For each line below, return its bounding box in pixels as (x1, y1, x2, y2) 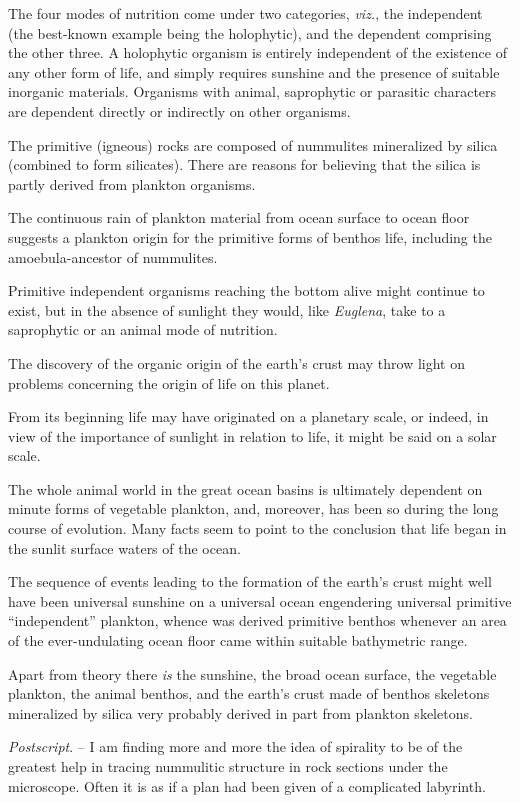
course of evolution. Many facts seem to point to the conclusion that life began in (8, 518, 507, 539)
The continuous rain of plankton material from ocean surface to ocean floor (8, 207, 470, 228)
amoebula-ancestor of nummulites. (8, 246, 218, 267)
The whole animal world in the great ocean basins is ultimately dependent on (8, 478, 483, 499)
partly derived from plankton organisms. (8, 173, 256, 194)
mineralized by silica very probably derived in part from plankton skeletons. (8, 702, 473, 723)
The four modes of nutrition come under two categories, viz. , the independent (8, 3, 483, 23)
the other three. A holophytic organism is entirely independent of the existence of (8, 42, 507, 63)
